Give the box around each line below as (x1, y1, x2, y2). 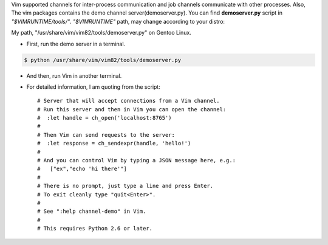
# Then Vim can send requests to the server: (37, 131, 176, 138)
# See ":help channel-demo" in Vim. (37, 208, 146, 215)
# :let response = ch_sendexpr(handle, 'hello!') (37, 140, 191, 147)
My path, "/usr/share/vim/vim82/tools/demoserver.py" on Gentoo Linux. (11, 29, 191, 36)
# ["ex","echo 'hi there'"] (37, 165, 128, 173)
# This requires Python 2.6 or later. (37, 225, 153, 232)
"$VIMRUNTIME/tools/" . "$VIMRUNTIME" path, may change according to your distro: (11, 18, 225, 25)
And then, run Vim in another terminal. (26, 72, 122, 79)
